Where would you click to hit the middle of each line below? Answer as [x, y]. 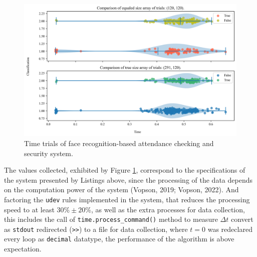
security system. [49, 153]
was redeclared [230, 229]
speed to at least [29, 209]
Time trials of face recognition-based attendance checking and [119, 143]
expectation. [23, 249]
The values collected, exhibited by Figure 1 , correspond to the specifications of [125, 170]
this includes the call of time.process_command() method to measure [111, 219]
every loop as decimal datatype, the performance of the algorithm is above [119, 239]
